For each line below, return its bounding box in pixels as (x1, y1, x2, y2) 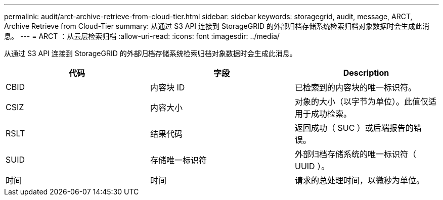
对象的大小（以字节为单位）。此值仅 (294, 96, 428, 107)
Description (343, 68, 389, 78)
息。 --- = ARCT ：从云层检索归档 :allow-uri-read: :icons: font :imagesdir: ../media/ (4, 32, 280, 40)
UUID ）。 (294, 161, 330, 171)
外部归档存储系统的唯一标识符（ (294, 149, 416, 159)
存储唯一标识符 (150, 155, 207, 165)
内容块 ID (150, 82, 185, 92)
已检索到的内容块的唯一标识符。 (294, 82, 416, 92)
